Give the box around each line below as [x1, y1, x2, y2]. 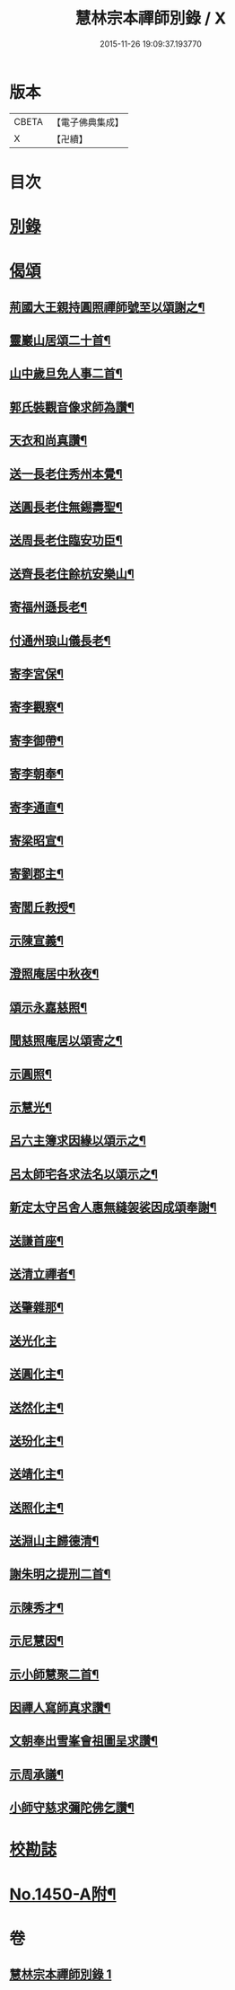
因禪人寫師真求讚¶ [9, 1700, 111, 1716]
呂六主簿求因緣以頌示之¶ [9, 1133, 146, 1148]
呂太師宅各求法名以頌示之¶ [9, 1166, 159, 1181]
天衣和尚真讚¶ [9, 433, 88, 448]
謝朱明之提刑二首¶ [9, 1567, 111, 1582]
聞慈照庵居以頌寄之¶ [9, 1033, 123, 1048]
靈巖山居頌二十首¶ [9, 333, 111, 349]
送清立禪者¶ [9, 1266, 76, 1281]
